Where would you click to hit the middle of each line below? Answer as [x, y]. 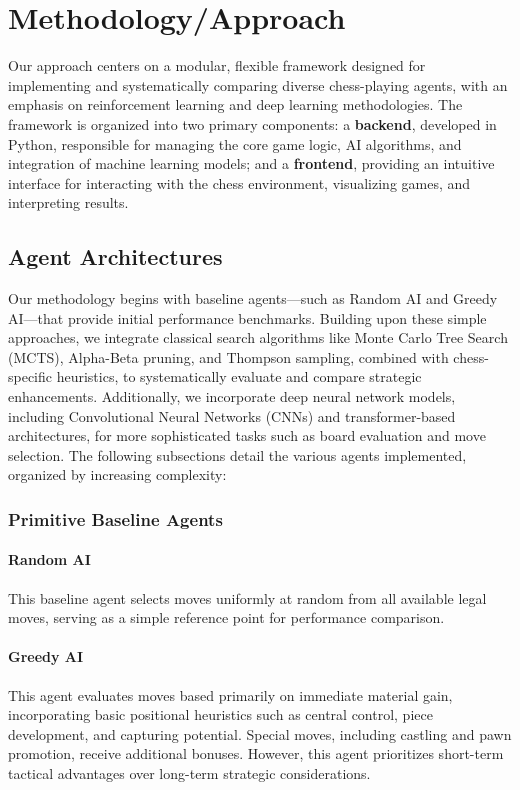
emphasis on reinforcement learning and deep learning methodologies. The [235, 104]
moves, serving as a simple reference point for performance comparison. [226, 617]
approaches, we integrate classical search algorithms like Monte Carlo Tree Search [258, 337]
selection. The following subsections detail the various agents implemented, [237, 454]
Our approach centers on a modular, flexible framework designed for [217, 65]
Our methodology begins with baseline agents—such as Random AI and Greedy [253, 298]
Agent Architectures [115, 256]
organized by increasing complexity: [117, 474]
